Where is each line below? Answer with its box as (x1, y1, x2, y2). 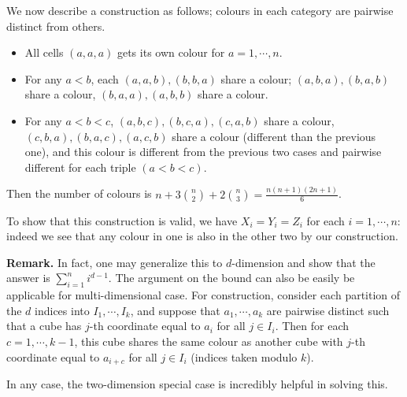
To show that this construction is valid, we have (6, 212, 238, 228)
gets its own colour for (117, 44, 225, 61)
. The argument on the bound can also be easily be (108, 269, 355, 286)
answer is (6, 269, 50, 286)
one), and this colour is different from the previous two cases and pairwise (24, 143, 382, 160)
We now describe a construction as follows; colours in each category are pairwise (6, 2, 394, 18)
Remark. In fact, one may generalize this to (6, 254, 223, 270)
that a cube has (6, 317, 82, 334)
